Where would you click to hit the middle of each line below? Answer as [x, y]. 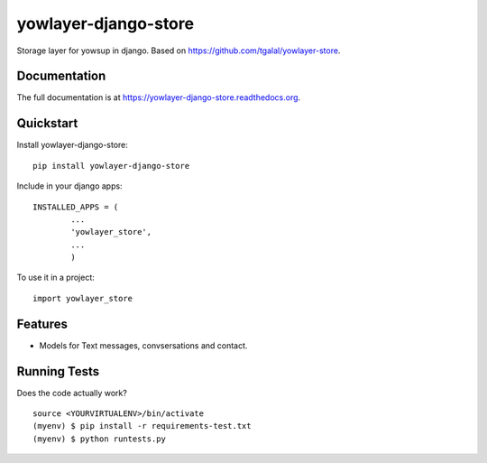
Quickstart [47, 123]
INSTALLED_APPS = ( [76, 207]
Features [42, 324]
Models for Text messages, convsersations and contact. [143, 345]
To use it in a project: [55, 278]
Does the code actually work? [72, 393]
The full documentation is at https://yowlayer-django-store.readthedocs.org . [159, 97]
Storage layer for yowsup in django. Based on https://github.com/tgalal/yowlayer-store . [179, 51]
